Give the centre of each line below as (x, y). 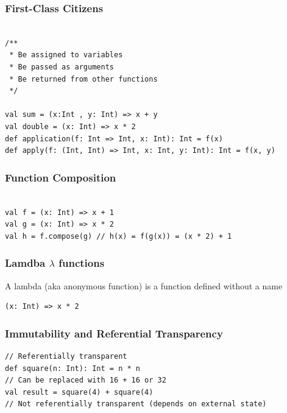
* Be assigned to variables (66, 55)
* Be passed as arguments (62, 67)
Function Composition (61, 177)
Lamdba (25, 263)
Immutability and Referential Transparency (114, 333)
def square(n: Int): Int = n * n (73, 368)
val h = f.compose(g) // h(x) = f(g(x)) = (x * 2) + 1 (119, 236)
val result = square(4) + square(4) (79, 392)
